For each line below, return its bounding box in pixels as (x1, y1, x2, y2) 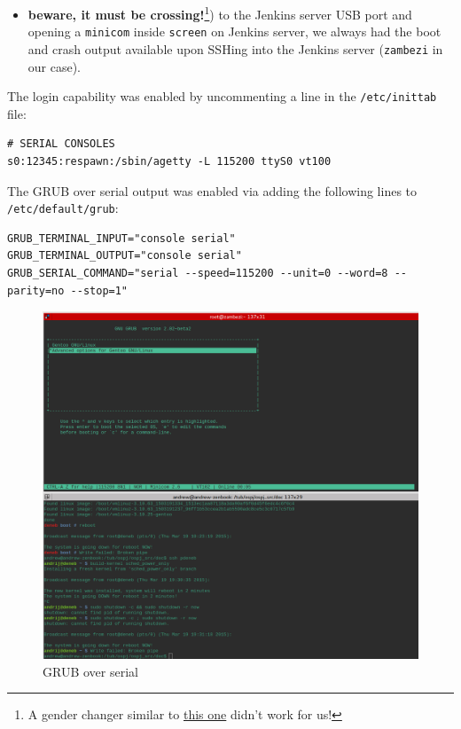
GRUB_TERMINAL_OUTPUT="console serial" (7, 249, 242, 263)
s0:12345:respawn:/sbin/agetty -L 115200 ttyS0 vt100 (7, 155, 332, 168)
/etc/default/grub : (7, 199, 119, 217)
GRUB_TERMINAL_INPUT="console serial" (7, 231, 236, 245)
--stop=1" (70, 284, 129, 297)
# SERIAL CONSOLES (7, 137, 115, 151)
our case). (27, 57, 82, 75)
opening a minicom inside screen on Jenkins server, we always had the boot (27, 22, 441, 41)
